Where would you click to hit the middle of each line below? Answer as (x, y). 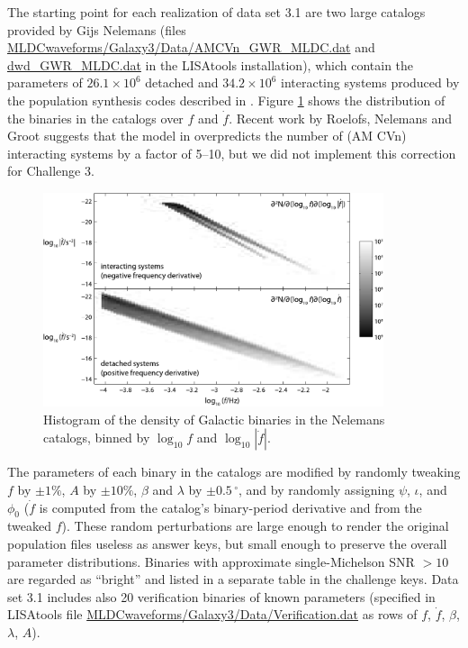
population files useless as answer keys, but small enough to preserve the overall (227, 544)
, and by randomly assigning (316, 490)
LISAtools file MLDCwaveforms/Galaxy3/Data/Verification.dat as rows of (212, 614)
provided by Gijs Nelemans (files (97, 29)
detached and (182, 82)
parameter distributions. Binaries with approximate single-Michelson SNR (211, 561)
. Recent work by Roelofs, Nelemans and (341, 118)
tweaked (29, 526)
